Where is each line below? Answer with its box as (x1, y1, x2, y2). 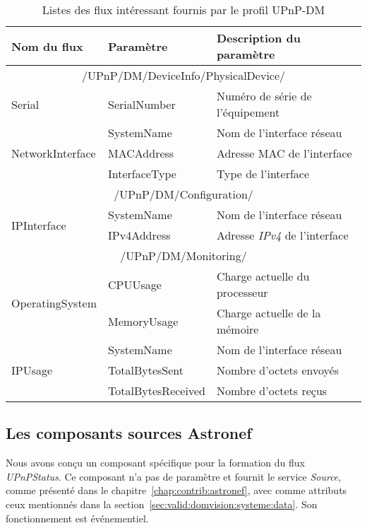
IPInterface (11, 216, 66, 233)
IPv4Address (108, 227, 171, 243)
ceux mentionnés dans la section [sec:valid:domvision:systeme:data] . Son (6, 496, 318, 511)
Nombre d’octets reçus (216, 382, 327, 399)
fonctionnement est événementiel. (6, 510, 149, 525)
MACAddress (108, 145, 174, 161)
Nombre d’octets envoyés (216, 362, 339, 378)
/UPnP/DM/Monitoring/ (120, 247, 247, 264)
